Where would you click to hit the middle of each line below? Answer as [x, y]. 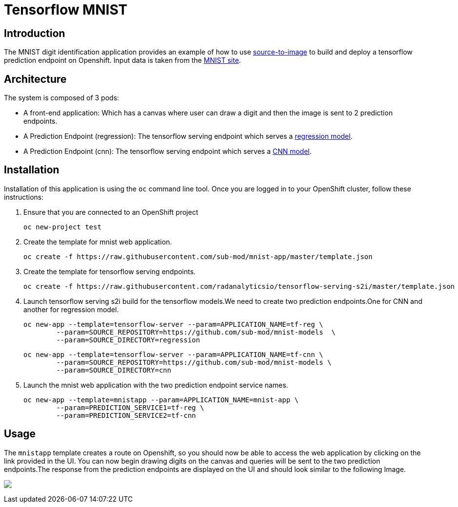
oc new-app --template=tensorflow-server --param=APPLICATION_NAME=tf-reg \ [173, 324]
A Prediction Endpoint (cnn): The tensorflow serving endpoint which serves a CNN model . [168, 151]
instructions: [24, 197]
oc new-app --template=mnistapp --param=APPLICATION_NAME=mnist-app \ [161, 400]
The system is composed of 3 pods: [62, 98]
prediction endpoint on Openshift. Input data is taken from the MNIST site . [123, 60]
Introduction [35, 33]
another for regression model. [71, 309]
